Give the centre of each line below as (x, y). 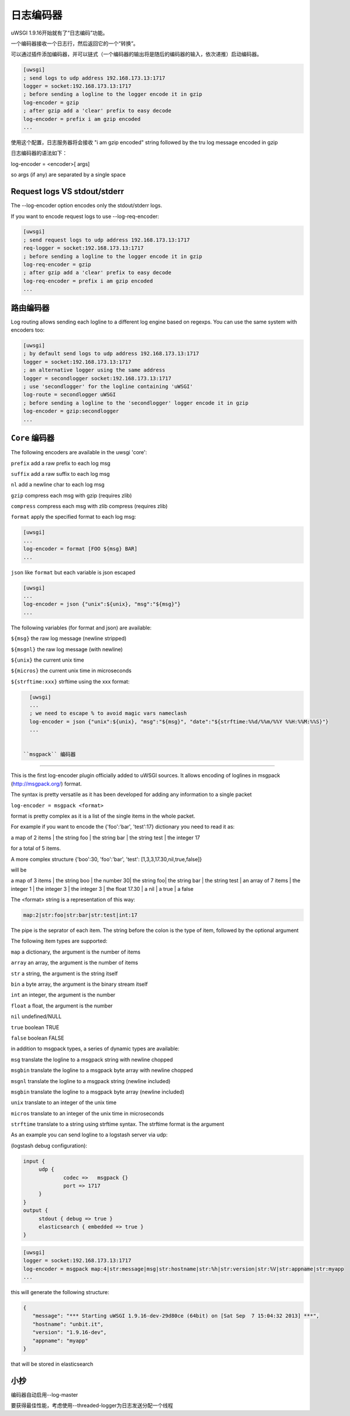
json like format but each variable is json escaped (73, 572)
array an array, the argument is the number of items (75, 963)
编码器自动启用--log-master (44, 1394)
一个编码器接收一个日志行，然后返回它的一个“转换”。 (75, 43)
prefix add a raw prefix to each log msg (61, 463)
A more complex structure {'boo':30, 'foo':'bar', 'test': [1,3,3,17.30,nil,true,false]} (106, 859)
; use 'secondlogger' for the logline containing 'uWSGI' (108, 387)
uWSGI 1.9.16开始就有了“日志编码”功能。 (59, 33)
